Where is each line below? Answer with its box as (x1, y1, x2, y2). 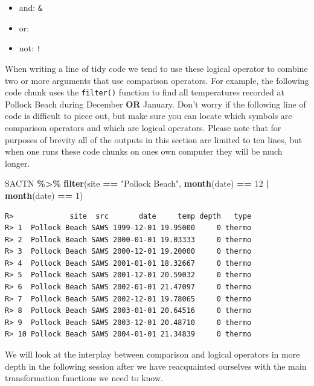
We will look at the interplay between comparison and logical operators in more (5, 348, 300, 361)
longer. (5, 156, 30, 169)
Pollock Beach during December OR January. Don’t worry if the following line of (5, 97, 306, 110)
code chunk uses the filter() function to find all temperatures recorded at (5, 86, 284, 98)
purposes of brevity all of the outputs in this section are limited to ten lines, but (5, 133, 303, 146)
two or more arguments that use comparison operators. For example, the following (5, 74, 309, 86)
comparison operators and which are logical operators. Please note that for (5, 121, 281, 133)
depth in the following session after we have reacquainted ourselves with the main (5, 359, 307, 372)
